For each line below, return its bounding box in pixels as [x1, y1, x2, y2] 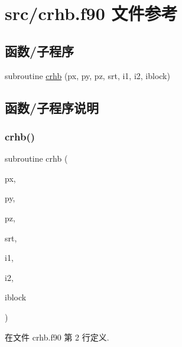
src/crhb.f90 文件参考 [5, 1, 178, 25]
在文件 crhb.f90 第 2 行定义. [5, 330, 109, 343]
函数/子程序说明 [5, 98, 99, 116]
